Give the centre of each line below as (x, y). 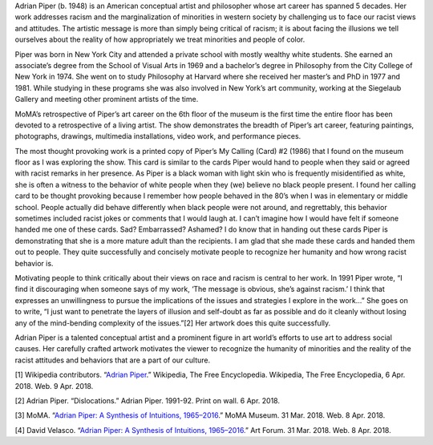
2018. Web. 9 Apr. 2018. (54, 386)
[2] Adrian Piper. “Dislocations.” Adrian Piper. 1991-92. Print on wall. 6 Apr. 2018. (148, 400)
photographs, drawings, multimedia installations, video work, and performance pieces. (158, 136)
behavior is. (34, 263)
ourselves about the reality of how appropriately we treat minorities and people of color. (160, 39)
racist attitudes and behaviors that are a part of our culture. (113, 360)
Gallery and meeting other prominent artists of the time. (107, 99)
